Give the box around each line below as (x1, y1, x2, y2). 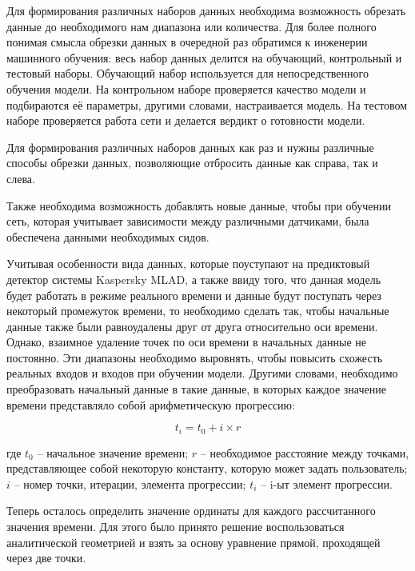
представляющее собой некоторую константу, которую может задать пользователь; (6, 460, 408, 477)
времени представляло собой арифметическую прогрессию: (6, 396, 295, 413)
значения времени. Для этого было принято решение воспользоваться (6, 518, 345, 535)
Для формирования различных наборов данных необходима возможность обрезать (6, 2, 406, 18)
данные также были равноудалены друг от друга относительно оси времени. (6, 317, 378, 334)
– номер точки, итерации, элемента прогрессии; (14, 475, 246, 492)
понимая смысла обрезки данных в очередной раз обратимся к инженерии (6, 34, 368, 50)
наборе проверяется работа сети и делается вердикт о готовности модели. (6, 112, 365, 129)
